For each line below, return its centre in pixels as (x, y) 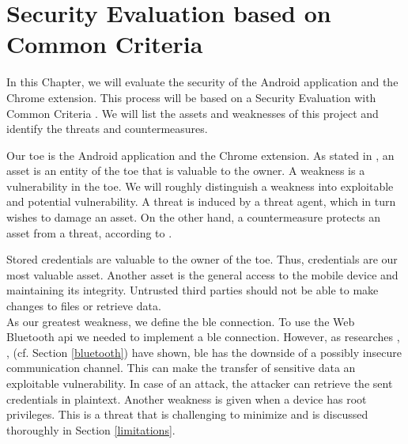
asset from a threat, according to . (89, 232)
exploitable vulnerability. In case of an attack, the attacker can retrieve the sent (200, 383)
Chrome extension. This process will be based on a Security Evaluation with (191, 97)
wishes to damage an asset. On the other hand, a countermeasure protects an (194, 217)
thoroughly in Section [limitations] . (91, 429)
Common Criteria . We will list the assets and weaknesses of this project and (193, 113)
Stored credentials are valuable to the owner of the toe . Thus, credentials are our (202, 259)
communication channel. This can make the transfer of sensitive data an (181, 368)
